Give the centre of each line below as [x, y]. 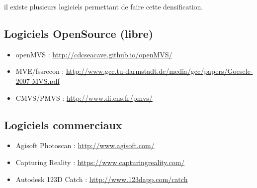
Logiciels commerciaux [63, 124]
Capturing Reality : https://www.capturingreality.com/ [100, 162]
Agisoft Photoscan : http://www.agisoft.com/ [85, 145]
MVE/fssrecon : [40, 71]
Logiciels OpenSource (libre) [79, 33]
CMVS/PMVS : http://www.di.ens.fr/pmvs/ [84, 97]
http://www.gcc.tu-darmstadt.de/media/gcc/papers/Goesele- [159, 71]
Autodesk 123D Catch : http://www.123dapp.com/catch [102, 179]
